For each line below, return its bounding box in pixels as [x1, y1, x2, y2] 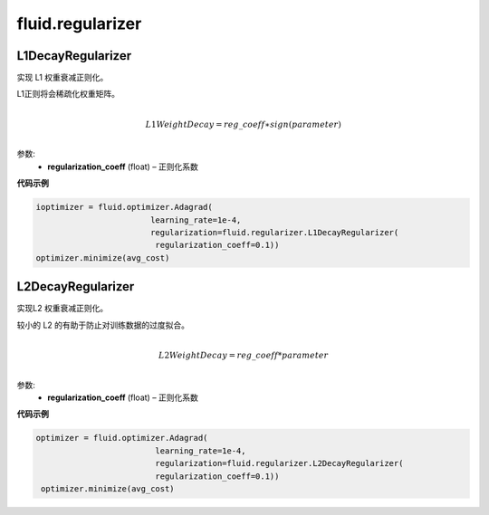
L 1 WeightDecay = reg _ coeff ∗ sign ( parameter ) [145, 119, 341, 129]
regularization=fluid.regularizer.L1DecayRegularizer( [149, 227, 399, 237]
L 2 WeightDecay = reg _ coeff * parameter [158, 349, 329, 360]
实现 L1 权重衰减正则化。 [16, 72, 109, 83]
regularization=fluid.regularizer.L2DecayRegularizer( [155, 458, 404, 469]
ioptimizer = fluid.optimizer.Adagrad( [35, 202, 213, 213]
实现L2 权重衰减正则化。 [16, 303, 109, 314]
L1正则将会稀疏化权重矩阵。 [16, 89, 120, 100]
